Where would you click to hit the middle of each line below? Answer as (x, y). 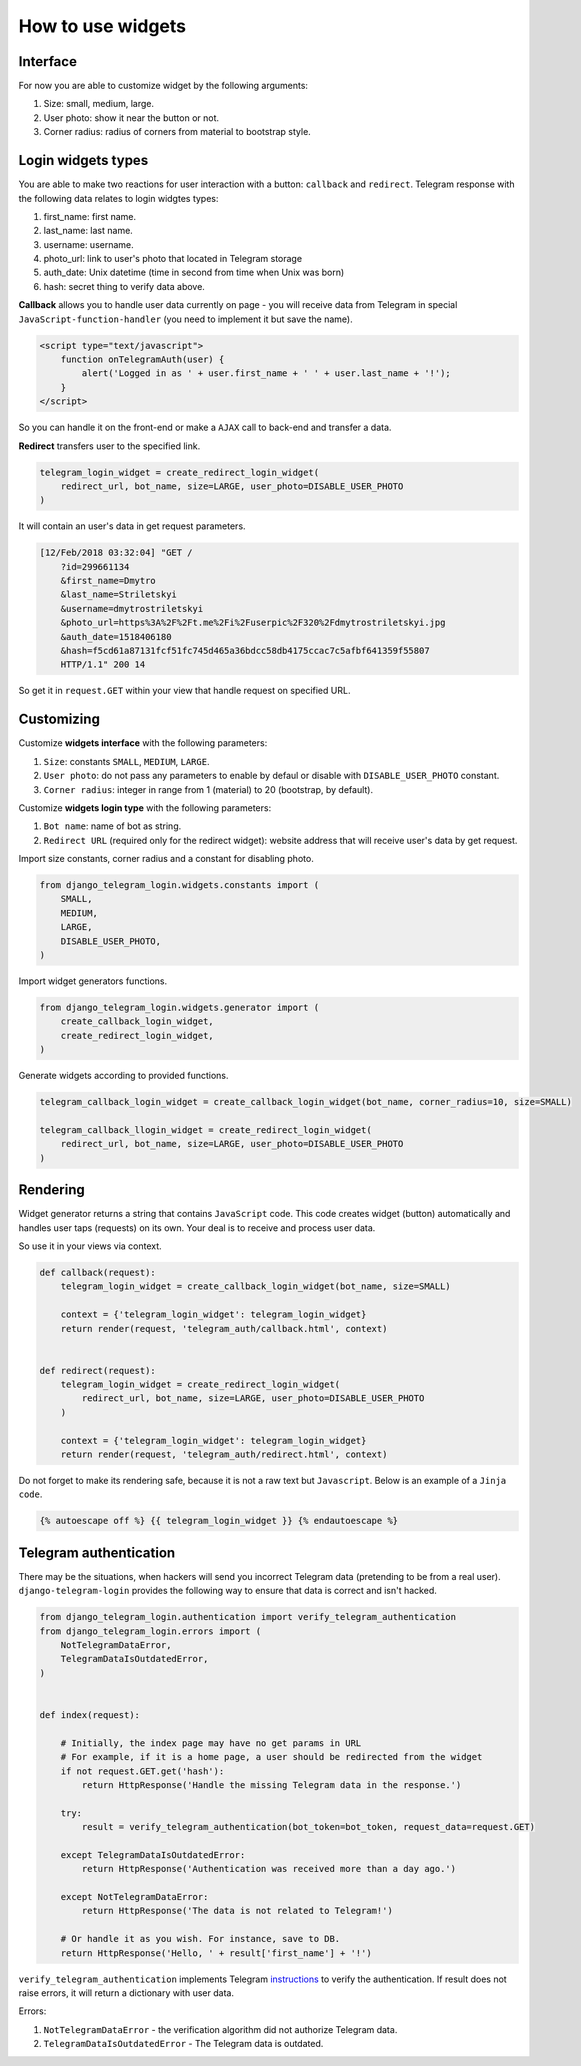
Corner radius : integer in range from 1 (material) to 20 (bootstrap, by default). (208, 789)
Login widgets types (83, 160)
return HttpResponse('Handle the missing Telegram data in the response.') (271, 1784)
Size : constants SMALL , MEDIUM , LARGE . (126, 761)
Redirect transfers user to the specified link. (109, 446)
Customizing (59, 719)
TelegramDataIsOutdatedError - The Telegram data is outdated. (183, 2044)
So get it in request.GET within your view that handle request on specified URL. (184, 691)
